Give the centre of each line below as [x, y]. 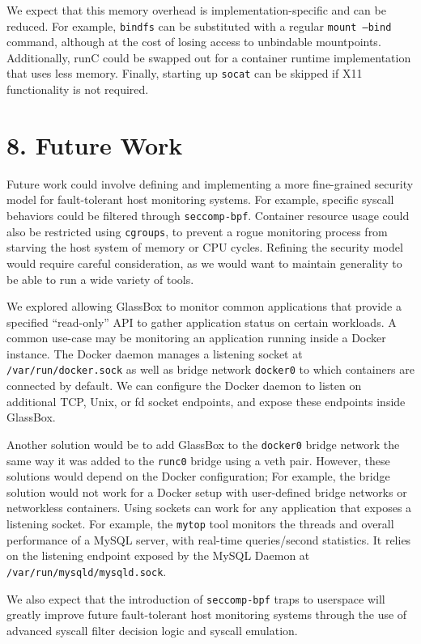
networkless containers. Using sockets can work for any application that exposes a [209, 508]
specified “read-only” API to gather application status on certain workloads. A [202, 322]
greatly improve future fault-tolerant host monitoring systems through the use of [207, 614]
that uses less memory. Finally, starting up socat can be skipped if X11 [185, 73]
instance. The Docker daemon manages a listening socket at [155, 353]
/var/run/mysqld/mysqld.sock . [87, 571]
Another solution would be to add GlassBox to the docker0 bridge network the [203, 444]
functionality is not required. [78, 89]
